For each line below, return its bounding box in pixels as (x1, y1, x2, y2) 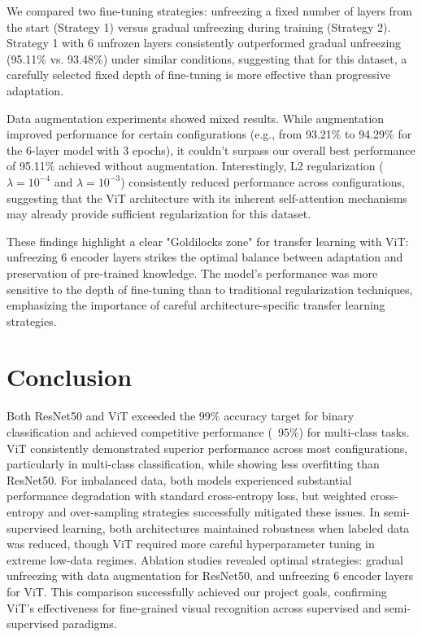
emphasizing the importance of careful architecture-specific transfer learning (7, 297, 385, 314)
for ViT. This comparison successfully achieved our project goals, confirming (7, 582, 387, 600)
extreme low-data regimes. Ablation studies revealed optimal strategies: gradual (7, 551, 403, 568)
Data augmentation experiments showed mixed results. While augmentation (7, 109, 385, 126)
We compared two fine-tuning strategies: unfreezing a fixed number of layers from (7, 2, 413, 19)
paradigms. (62, 615, 117, 632)
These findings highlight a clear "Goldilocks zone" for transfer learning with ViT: (7, 232, 409, 249)
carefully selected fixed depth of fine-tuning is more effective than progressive (7, 66, 391, 83)
